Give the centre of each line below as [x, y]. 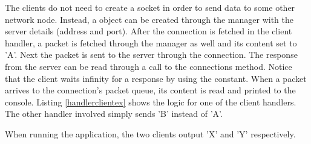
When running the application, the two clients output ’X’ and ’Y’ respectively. [150, 133]
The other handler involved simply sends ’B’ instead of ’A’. [114, 114]
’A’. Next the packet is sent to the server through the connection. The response [151, 55]
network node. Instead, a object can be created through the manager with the [149, 19]
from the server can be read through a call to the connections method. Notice [149, 66]
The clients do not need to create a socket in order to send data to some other [150, 7]
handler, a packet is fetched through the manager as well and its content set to [151, 42]
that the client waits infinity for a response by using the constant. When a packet [156, 78]
